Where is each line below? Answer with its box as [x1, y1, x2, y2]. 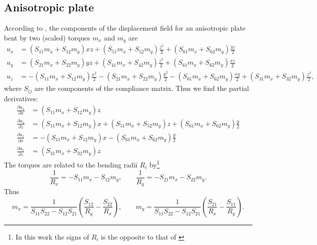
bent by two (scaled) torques [4, 32, 90, 42]
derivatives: [4, 93, 38, 103]
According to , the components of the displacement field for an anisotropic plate [4, 23, 246, 33]
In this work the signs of [15, 231, 89, 242]
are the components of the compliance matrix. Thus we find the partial [34, 83, 249, 93]
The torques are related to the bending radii [4, 160, 138, 170]
